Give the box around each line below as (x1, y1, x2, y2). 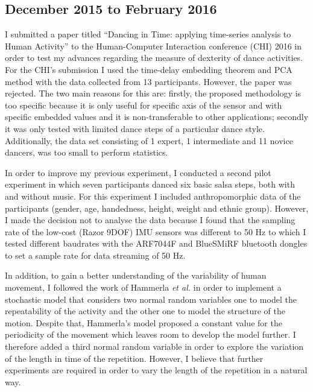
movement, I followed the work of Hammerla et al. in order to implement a (5, 281, 282, 294)
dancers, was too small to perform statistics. (5, 146, 168, 159)
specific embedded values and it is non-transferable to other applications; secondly (5, 110, 309, 123)
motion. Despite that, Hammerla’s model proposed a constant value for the (5, 316, 282, 329)
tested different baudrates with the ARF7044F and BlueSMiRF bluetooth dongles (5, 237, 308, 250)
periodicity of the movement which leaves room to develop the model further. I (5, 328, 296, 341)
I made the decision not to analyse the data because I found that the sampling (5, 213, 296, 226)
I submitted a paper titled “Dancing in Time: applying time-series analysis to (5, 28, 291, 40)
